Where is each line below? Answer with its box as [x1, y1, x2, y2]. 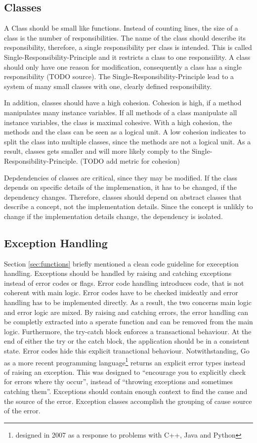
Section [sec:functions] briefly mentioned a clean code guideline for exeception [4, 258, 239, 268]
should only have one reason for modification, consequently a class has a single [4, 61, 242, 72]
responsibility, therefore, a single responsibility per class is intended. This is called [4, 42, 252, 52]
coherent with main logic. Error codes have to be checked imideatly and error [4, 287, 238, 298]
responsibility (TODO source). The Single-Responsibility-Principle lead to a [4, 71, 234, 82]
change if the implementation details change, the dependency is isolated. [4, 211, 223, 221]
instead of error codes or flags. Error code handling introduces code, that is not [4, 277, 244, 288]
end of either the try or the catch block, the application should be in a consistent [4, 336, 250, 346]
